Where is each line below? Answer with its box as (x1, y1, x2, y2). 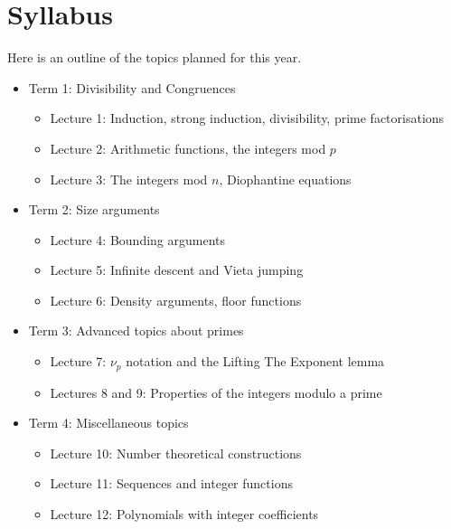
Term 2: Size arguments (28, 200, 160, 219)
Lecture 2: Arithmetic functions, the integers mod (50, 138, 326, 157)
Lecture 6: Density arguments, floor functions (50, 290, 302, 309)
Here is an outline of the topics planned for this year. (7, 48, 302, 67)
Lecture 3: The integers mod (50, 169, 208, 188)
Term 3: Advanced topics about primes (28, 321, 244, 340)
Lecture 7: (50, 352, 107, 371)
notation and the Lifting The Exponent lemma (126, 352, 385, 371)
